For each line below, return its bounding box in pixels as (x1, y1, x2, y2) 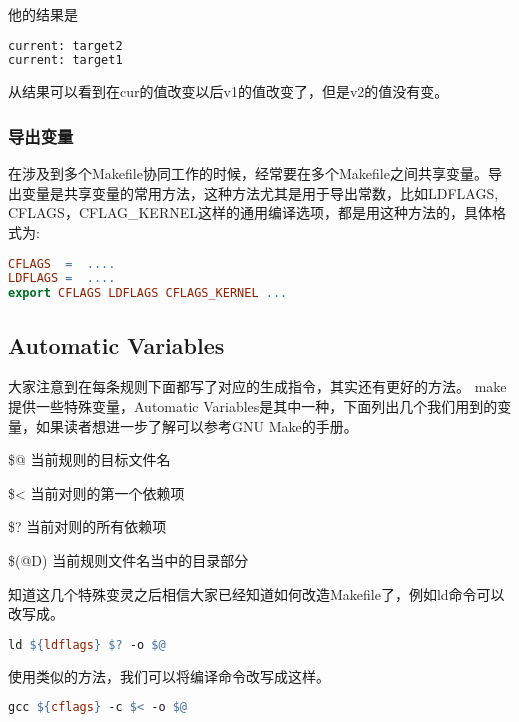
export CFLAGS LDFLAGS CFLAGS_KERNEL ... (8, 286, 288, 301)
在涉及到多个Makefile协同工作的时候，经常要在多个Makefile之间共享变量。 (8, 163, 488, 184)
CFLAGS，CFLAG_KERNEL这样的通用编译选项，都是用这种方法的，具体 (8, 202, 492, 223)
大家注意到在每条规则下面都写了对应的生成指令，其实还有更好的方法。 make (8, 376, 507, 397)
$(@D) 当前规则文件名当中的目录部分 (8, 549, 249, 570)
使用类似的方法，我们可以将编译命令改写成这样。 (8, 665, 330, 686)
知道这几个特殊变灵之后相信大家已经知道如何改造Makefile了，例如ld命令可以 (8, 583, 505, 604)
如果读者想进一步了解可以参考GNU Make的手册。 (35, 415, 358, 436)
